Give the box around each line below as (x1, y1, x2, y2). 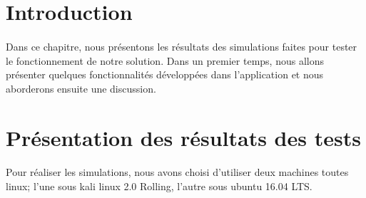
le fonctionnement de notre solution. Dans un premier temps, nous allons (6, 53, 324, 68)
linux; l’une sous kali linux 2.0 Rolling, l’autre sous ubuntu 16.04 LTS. (6, 178, 312, 193)
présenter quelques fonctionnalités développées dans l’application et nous (6, 67, 324, 82)
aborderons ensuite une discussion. (6, 80, 156, 95)
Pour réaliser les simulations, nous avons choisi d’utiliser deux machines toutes (6, 165, 349, 179)
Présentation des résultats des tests (6, 123, 361, 152)
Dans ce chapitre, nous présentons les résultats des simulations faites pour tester (6, 38, 357, 53)
